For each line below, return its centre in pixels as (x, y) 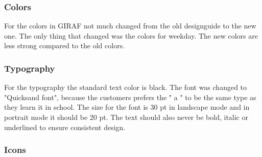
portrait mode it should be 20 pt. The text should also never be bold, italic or (126, 117)
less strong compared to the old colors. (65, 45)
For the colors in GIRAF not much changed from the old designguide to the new (130, 26)
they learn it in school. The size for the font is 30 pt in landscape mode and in (127, 107)
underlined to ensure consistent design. (65, 127)
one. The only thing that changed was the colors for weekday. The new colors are (131, 35)
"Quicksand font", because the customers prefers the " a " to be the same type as (130, 97)
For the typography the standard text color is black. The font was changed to (126, 87)
